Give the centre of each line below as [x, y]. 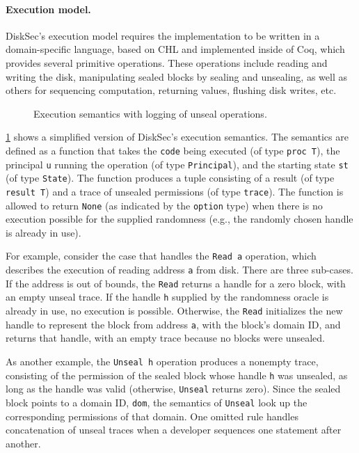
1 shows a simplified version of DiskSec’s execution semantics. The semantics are [177, 137]
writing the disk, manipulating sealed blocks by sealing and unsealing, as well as [176, 76]
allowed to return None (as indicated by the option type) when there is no [164, 205]
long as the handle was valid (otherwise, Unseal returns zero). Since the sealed [173, 389]
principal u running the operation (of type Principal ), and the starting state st [177, 164]
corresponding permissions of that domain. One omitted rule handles [152, 416]
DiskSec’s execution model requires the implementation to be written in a [163, 35]
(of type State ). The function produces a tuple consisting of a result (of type [170, 178]
